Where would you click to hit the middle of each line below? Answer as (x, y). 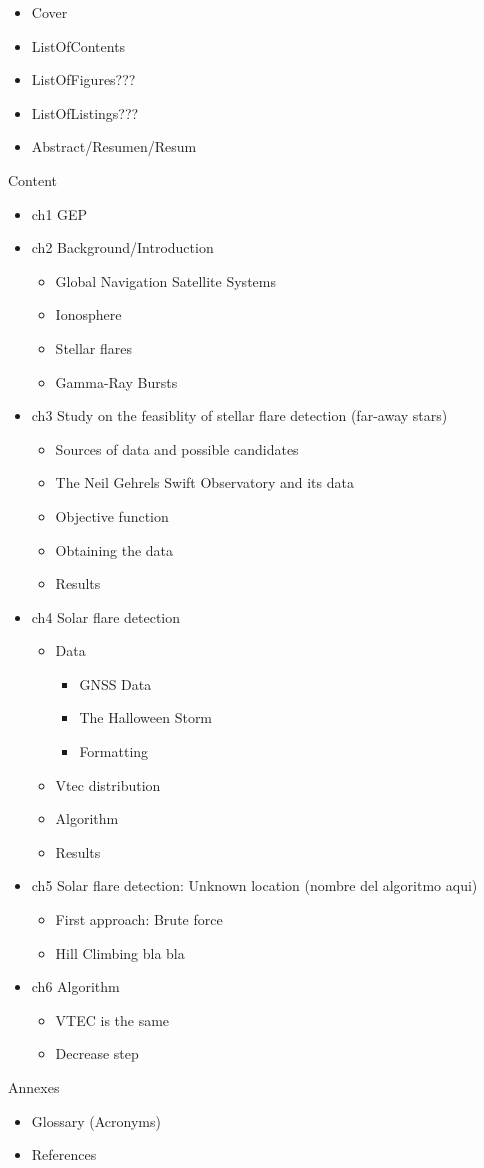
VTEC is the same (112, 1019)
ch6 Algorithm (75, 986)
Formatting (114, 751)
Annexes (34, 1087)
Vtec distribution (108, 784)
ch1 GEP (59, 213)
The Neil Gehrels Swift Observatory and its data (204, 482)
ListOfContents (78, 45)
